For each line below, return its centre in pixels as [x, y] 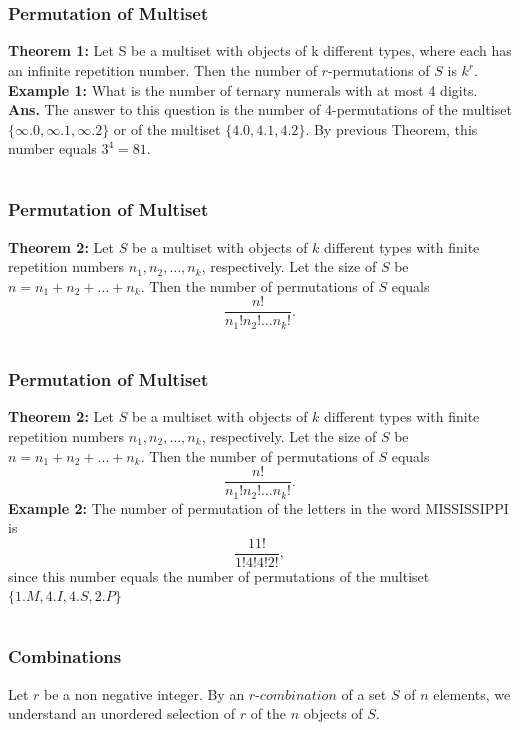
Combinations [65, 656]
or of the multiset [167, 128]
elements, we [472, 693]
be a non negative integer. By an [144, 693]
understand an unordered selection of [122, 713]
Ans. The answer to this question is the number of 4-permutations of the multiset [260, 109]
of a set [364, 693]
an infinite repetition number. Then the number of [162, 70]
